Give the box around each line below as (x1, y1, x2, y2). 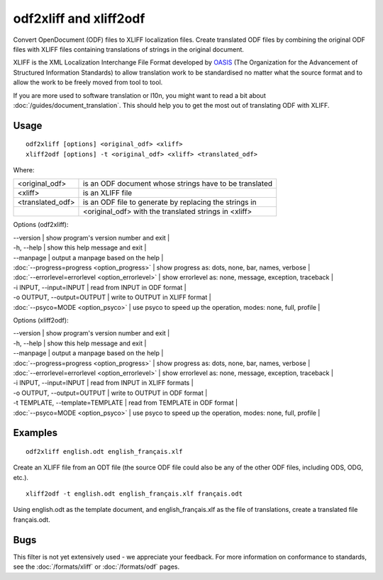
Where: (13, 166, 35, 174)
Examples (13, 427, 58, 439)
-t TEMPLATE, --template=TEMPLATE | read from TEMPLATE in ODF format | (13, 398, 238, 407)
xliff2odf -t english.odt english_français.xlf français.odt (26, 490, 243, 498)
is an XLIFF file (82, 188, 133, 198)
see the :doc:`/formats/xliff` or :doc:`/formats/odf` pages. (13, 562, 180, 571)
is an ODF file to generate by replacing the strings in (82, 197, 257, 207)
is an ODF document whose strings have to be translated (82, 179, 273, 189)
